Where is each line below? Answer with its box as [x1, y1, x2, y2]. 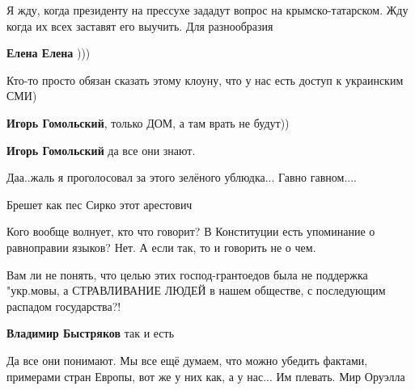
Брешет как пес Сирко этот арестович [6, 195, 193, 212]
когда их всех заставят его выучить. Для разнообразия [6, 17, 273, 34]
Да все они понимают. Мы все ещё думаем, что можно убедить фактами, [6, 351, 368, 368]
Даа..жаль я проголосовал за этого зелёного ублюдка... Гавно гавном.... [6, 169, 357, 186]
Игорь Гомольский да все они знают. [6, 141, 196, 158]
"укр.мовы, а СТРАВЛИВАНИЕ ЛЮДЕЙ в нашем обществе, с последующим [6, 282, 386, 299]
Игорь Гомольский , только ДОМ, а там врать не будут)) [6, 114, 290, 131]
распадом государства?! [6, 297, 121, 314]
